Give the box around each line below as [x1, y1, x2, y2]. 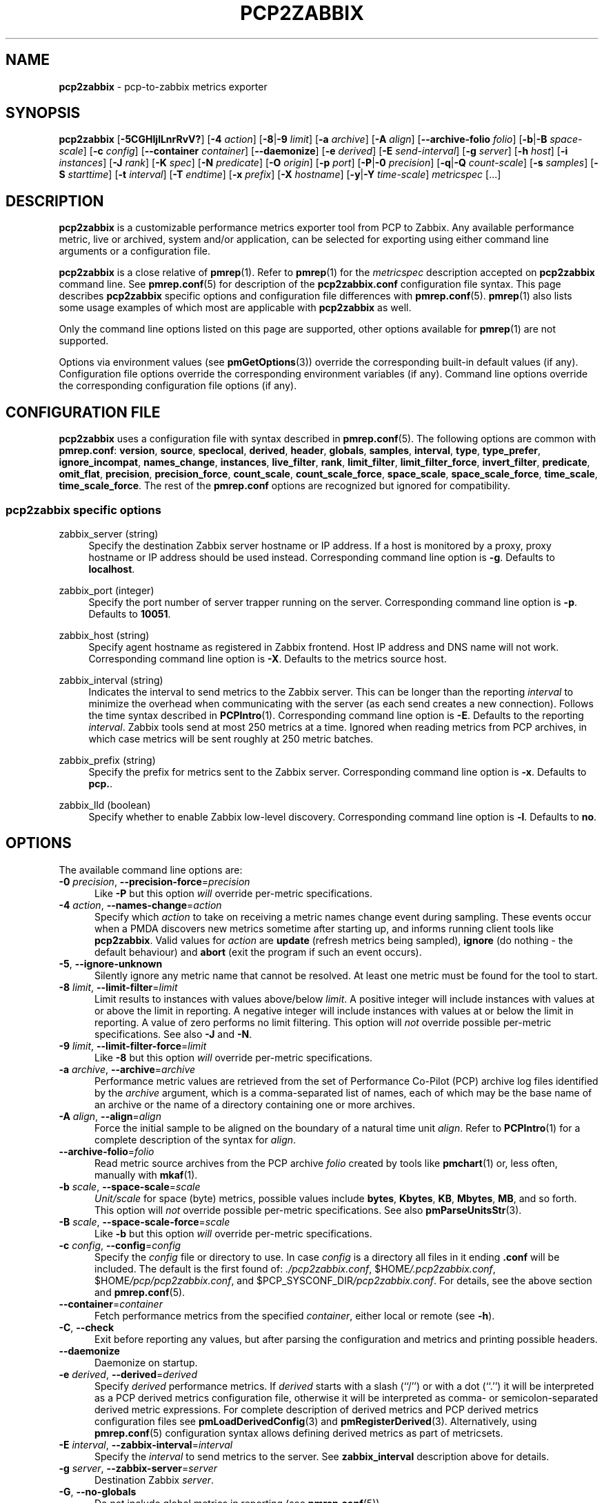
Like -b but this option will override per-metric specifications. [94, 1227, 372, 1239]
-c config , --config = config [59, 1239, 181, 1251]
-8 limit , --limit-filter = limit [59, 981, 178, 993]
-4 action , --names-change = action [59, 898, 222, 911]
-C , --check [59, 1321, 114, 1333]
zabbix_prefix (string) [59, 754, 156, 766]
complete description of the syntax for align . [94, 1133, 296, 1146]
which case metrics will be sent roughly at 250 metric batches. [88, 732, 374, 745]
